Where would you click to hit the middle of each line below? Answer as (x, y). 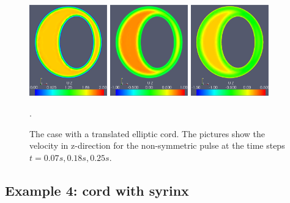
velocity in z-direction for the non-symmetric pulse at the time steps (157, 145)
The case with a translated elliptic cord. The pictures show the (147, 133)
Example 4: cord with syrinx (97, 190)
